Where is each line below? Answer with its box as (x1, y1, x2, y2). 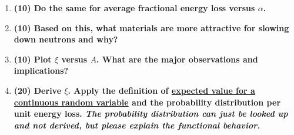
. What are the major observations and (96, 52, 258, 65)
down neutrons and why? (14, 33, 118, 45)
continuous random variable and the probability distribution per (14, 96, 281, 108)
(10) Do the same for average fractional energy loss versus (14, 2, 255, 14)
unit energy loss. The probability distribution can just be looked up (14, 107, 288, 120)
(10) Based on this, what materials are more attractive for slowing (14, 21, 289, 34)
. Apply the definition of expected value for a (68, 84, 255, 96)
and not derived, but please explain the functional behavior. (14, 118, 260, 131)
